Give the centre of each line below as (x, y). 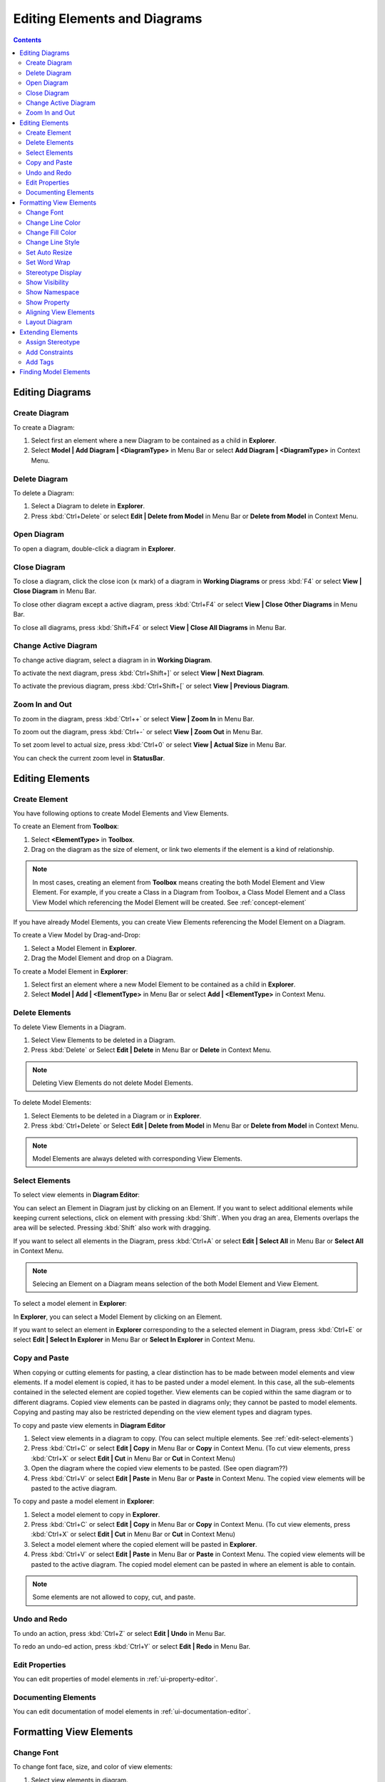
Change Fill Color (51, 232)
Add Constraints (50, 352)
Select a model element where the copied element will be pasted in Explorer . (144, 1544)
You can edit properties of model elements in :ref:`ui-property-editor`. (115, 1679)
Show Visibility (47, 282)
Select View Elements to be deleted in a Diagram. (103, 1040)
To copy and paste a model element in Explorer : (84, 1501)
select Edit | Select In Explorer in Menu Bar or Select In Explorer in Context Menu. (134, 1339)
